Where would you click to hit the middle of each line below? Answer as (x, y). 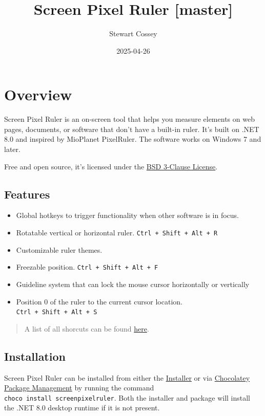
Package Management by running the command (79, 388)
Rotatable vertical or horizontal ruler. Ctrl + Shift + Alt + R (117, 233)
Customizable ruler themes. (59, 249)
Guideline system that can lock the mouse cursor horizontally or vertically (133, 284)
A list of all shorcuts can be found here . (87, 328)
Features (27, 194)
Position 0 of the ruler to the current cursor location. (99, 301)
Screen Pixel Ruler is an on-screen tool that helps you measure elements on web (129, 119)
